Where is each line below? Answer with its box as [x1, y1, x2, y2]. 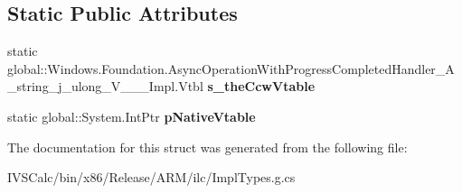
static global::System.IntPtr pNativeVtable [7, 106, 256, 125]
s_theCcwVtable [207, 77, 316, 96]
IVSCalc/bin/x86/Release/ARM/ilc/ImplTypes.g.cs [7, 168, 296, 187]
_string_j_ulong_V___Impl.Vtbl [7, 77, 203, 96]
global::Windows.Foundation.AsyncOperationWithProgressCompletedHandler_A [7, 59, 455, 78]
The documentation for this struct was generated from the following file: [7, 137, 408, 156]
